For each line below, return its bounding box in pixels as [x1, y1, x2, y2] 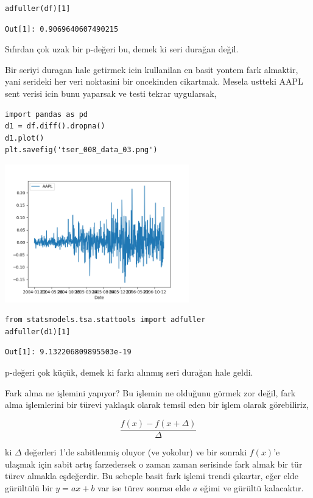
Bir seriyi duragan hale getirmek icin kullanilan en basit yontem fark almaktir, [5, 63, 298, 75]
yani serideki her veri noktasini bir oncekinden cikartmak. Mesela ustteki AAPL [5, 75, 303, 88]
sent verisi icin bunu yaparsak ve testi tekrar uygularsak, [5, 86, 217, 99]
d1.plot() [5, 133, 44, 142]
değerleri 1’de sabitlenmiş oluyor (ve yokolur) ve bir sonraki [24, 445, 247, 458]
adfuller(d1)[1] [5, 327, 71, 336]
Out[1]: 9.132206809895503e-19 [5, 348, 132, 357]
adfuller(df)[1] [5, 4, 71, 13]
